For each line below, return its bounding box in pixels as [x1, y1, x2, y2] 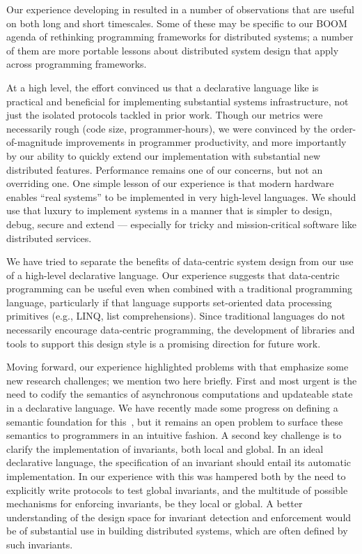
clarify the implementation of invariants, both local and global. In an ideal [6, 441, 324, 456]
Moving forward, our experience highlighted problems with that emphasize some [6, 359, 349, 374]
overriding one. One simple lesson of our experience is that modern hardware [6, 176, 334, 190]
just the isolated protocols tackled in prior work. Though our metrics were [6, 107, 323, 122]
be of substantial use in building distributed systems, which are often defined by [6, 523, 348, 538]
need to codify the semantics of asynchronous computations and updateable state [6, 387, 353, 401]
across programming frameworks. [6, 57, 147, 71]
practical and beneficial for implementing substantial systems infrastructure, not [6, 93, 349, 108]
